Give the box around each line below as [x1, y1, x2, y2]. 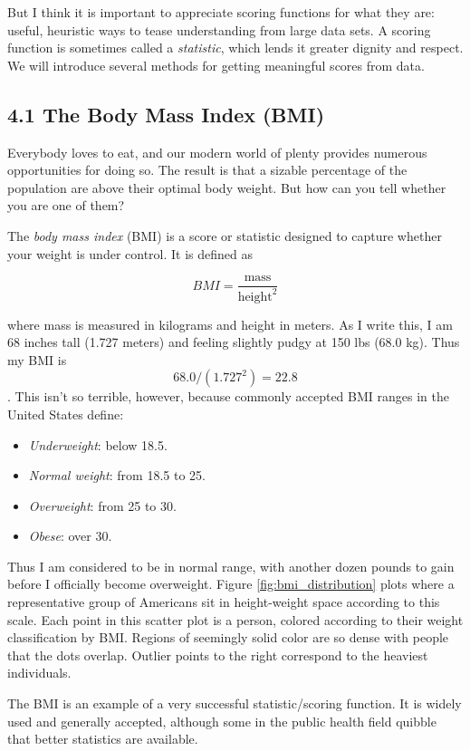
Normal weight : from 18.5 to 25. [28, 466, 206, 485]
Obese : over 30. [28, 526, 112, 545]
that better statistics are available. [7, 729, 198, 748]
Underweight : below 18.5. [28, 435, 168, 454]
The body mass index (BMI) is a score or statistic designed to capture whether [7, 226, 442, 245]
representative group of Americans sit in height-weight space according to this [7, 592, 440, 611]
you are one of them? [7, 196, 125, 215]
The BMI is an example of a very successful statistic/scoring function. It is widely [7, 694, 462, 713]
